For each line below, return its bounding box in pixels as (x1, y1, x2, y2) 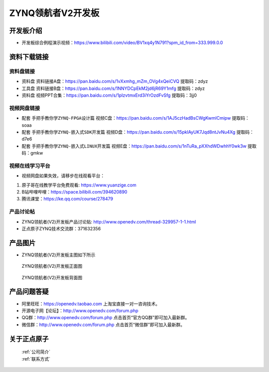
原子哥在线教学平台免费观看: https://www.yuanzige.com (21, 182, 136, 188)
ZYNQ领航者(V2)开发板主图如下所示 (21, 252, 96, 258)
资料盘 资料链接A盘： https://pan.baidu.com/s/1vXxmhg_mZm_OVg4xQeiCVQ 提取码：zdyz (21, 78, 208, 84)
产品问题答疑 (9, 287, 49, 296)
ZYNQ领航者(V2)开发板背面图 (21, 274, 82, 280)
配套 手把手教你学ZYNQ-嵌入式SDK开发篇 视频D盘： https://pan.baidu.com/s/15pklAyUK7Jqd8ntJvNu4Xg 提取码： (21, 129, 254, 135)
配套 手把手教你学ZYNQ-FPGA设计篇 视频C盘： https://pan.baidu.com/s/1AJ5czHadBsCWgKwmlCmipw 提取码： (21, 115, 250, 121)
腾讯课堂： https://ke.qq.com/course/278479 (21, 196, 113, 202)
